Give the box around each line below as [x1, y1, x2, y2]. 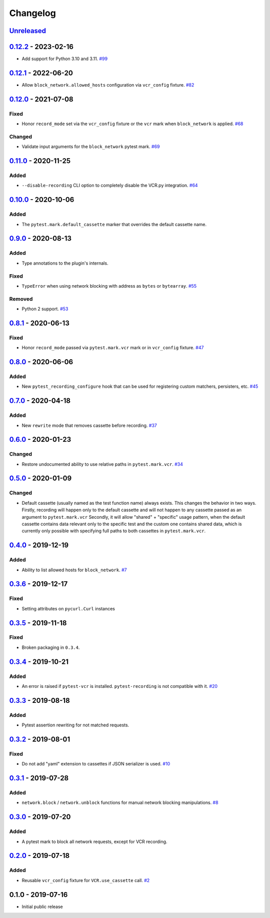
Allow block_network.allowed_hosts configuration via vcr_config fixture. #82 [21, 82, 194, 88]
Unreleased [9, 27, 46, 35]
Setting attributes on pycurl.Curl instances [21, 605, 115, 611]
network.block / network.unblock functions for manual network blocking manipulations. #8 [21, 799, 218, 805]
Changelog [9, 8, 56, 19]
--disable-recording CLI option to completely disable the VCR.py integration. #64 [21, 183, 198, 189]
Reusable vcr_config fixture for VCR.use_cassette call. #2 [21, 877, 150, 883]
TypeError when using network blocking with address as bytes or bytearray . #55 [21, 283, 197, 289]
